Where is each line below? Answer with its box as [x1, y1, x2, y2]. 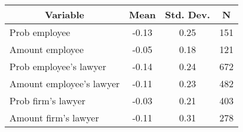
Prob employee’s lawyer [9, 60, 106, 73]
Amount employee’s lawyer [9, 77, 120, 90]
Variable [45, 8, 84, 21]
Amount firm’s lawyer [9, 111, 99, 124]
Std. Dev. [165, 8, 211, 21]
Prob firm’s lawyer [9, 94, 86, 107]
